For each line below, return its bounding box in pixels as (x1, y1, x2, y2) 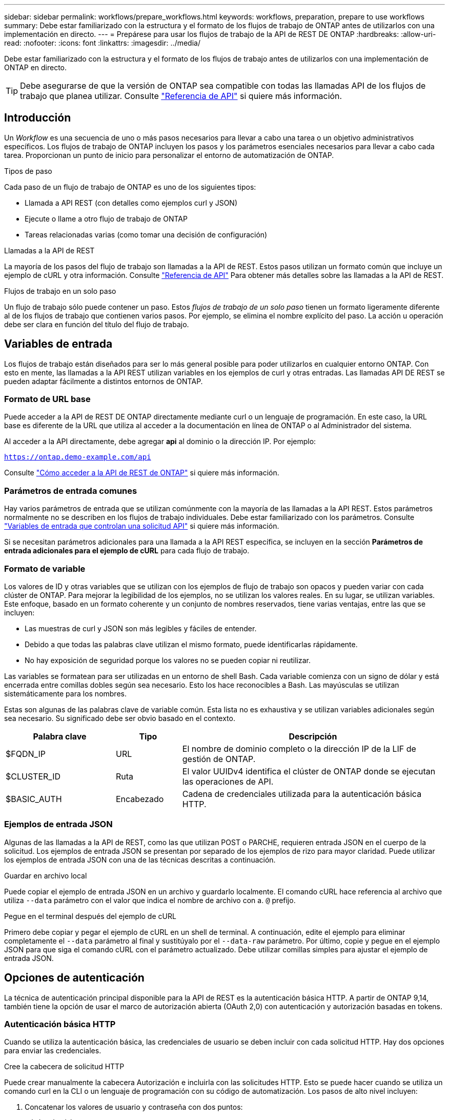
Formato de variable (4, 563, 86, 574)
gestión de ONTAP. (182, 753, 256, 764)
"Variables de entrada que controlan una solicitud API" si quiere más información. (4, 522, 279, 531)
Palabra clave (33, 731, 87, 742)
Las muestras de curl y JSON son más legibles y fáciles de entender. (25, 624, 257, 633)
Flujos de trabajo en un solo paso (4, 286, 116, 295)
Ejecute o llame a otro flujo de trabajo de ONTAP (25, 214, 188, 223)
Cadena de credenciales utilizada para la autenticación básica (182, 788, 422, 799)
